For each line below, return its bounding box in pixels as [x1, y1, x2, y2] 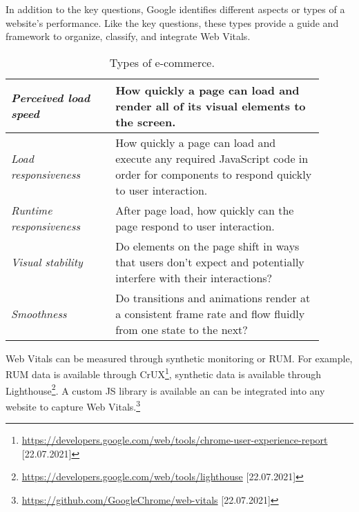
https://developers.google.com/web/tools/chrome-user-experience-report [21, 433, 328, 447]
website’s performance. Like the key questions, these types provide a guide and [6, 15, 339, 30]
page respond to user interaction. [115, 217, 275, 234]
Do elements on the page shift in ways [115, 237, 300, 254]
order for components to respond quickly [115, 166, 312, 182]
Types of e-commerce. [109, 54, 215, 70]
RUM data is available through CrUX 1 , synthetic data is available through [6, 365, 322, 382]
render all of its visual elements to [115, 97, 306, 114]
